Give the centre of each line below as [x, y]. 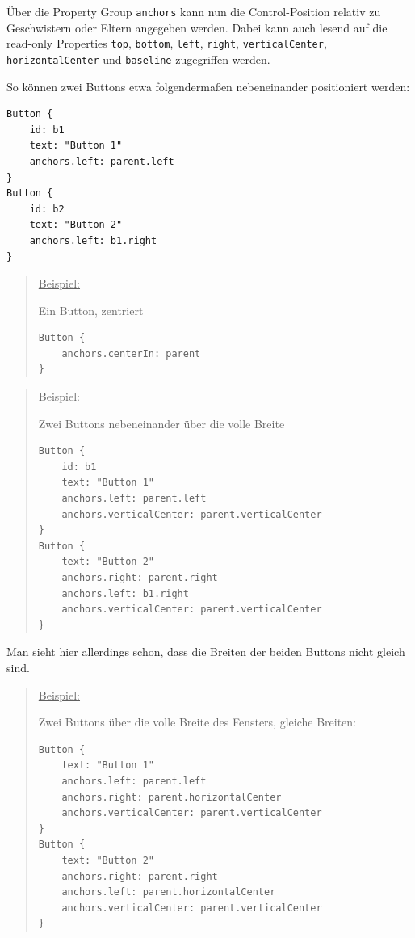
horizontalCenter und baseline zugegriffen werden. [138, 59]
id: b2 [47, 209]
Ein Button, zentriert [91, 310]
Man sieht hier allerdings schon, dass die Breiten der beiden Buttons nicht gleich [206, 652]
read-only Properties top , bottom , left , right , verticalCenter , [167, 43]
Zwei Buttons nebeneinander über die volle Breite [161, 423]
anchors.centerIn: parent [131, 353]
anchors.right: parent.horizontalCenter [172, 797]
